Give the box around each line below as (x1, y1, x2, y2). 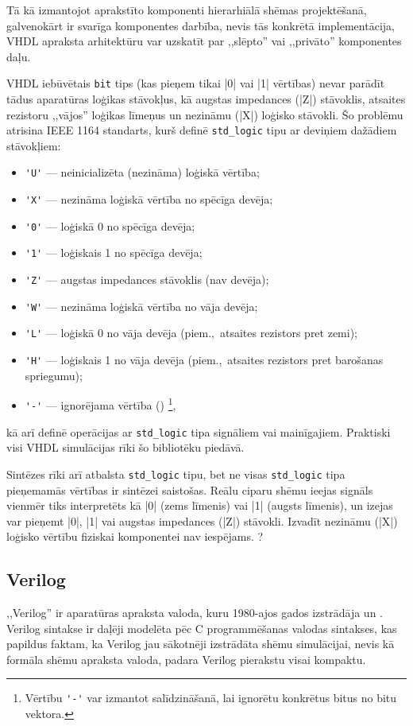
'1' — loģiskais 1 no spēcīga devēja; (25, 244, 203, 261)
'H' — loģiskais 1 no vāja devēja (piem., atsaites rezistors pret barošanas (25, 351, 384, 368)
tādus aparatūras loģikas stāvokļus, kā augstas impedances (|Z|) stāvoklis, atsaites (6, 91, 406, 107)
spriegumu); (25, 367, 83, 383)
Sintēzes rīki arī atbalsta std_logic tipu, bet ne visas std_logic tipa (6, 465, 345, 482)
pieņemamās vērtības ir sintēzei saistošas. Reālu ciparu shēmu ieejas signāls (6, 481, 373, 498)
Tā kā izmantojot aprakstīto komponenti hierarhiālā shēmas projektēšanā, (6, 2, 367, 17)
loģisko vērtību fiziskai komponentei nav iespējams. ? (6, 528, 264, 545)
